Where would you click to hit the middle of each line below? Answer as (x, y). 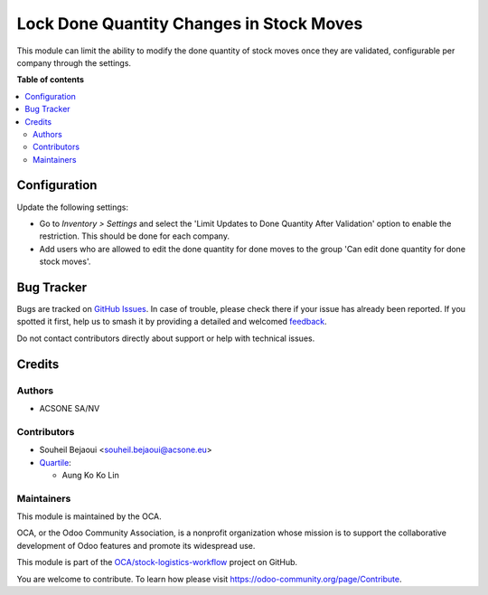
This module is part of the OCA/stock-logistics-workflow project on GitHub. (157, 562)
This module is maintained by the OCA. (89, 516)
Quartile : (55, 462)
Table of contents (51, 80)
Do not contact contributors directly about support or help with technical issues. (166, 338)
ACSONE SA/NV (70, 408)
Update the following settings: (73, 207)
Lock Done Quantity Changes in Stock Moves (190, 24)
